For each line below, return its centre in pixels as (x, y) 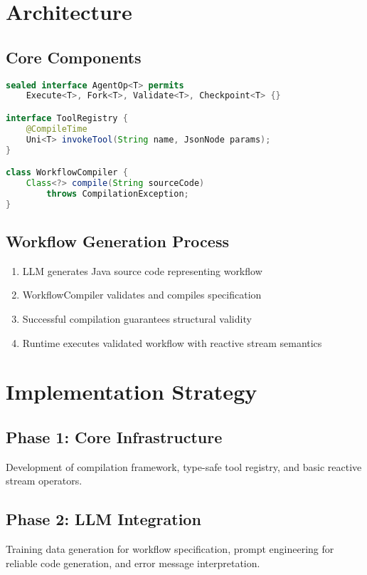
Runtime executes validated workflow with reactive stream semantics (172, 342)
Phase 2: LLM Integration (103, 519)
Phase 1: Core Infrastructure (114, 436)
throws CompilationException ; (118, 193)
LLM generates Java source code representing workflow (142, 270)
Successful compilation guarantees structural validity (137, 319)
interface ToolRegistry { (67, 118)
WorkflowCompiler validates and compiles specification (142, 295)
